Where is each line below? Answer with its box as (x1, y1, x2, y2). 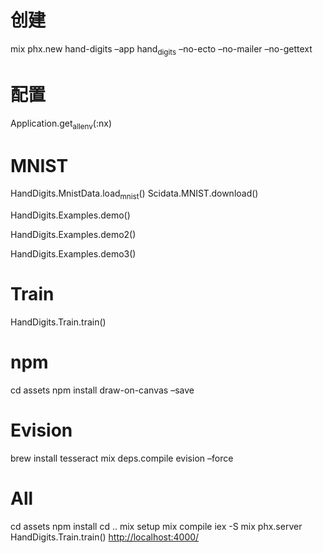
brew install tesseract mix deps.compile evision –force (10, 452, 234, 465)
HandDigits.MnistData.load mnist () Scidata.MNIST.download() (10, 187, 259, 202)
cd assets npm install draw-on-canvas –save (10, 384, 195, 396)
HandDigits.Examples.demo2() (10, 229, 137, 241)
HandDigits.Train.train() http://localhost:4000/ (10, 531, 200, 543)
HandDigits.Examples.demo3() (10, 248, 137, 260)
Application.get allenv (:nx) (10, 117, 113, 131)
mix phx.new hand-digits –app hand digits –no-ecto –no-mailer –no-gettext (10, 42, 313, 57)
